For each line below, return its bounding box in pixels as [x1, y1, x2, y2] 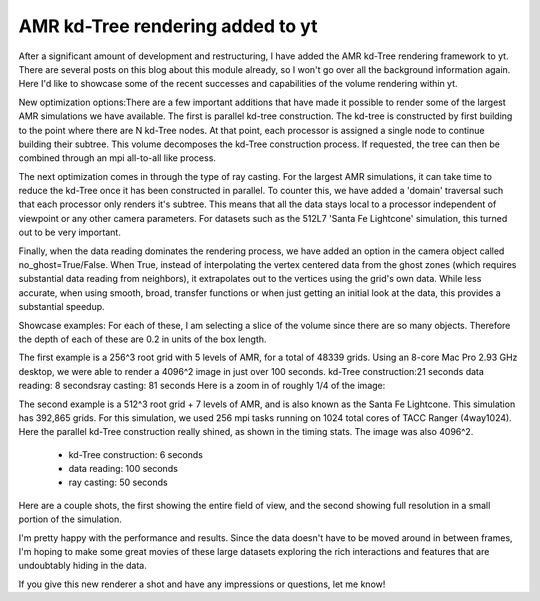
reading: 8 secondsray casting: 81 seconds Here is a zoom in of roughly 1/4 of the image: [18, 380, 386, 392]
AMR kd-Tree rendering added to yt [18, 15, 318, 37]
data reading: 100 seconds [68, 463, 179, 475]
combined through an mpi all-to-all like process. [18, 152, 217, 164]
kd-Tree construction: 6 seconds [68, 448, 204, 460]
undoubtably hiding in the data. [18, 560, 147, 572]
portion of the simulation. [18, 513, 122, 525]
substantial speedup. [18, 301, 105, 313]
